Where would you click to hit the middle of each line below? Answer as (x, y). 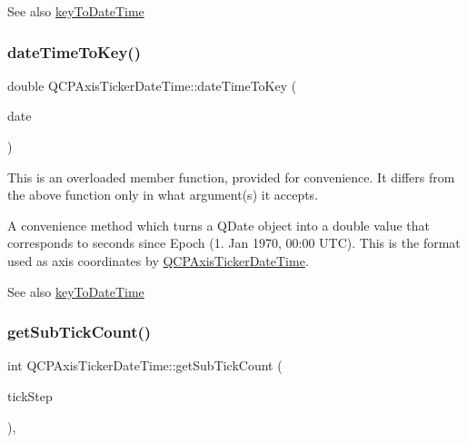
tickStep (30, 395)
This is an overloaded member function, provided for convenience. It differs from (231, 177)
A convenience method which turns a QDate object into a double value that (219, 225)
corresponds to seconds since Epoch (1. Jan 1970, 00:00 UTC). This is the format (234, 243)
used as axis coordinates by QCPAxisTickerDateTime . (158, 260)
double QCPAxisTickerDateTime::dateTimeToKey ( (152, 85)
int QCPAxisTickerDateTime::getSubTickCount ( (145, 365)
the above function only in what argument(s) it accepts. (163, 195)
